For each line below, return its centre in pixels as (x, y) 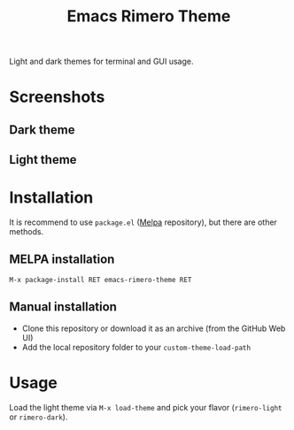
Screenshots (57, 97)
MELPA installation (62, 260)
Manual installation (63, 307)
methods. (27, 232)
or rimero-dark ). (39, 417)
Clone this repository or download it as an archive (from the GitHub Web (154, 328)
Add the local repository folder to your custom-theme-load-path (136, 347)
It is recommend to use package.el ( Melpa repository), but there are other (143, 222)
